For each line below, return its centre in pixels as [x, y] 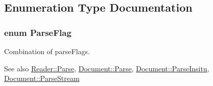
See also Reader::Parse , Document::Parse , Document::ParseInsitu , [107, 68]
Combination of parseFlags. [47, 51]
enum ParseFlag [38, 32]
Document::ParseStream [42, 78]
